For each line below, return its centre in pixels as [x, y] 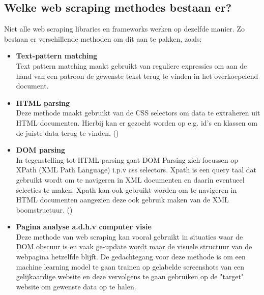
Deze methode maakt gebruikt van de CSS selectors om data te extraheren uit [138, 113]
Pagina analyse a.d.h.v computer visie [84, 227]
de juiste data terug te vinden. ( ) [67, 132]
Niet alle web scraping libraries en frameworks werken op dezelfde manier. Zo [124, 29]
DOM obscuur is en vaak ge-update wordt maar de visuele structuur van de [134, 246]
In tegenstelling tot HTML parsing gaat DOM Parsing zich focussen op [127, 159]
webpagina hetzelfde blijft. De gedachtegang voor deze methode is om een [131, 257]
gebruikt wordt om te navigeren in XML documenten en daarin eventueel [130, 179]
